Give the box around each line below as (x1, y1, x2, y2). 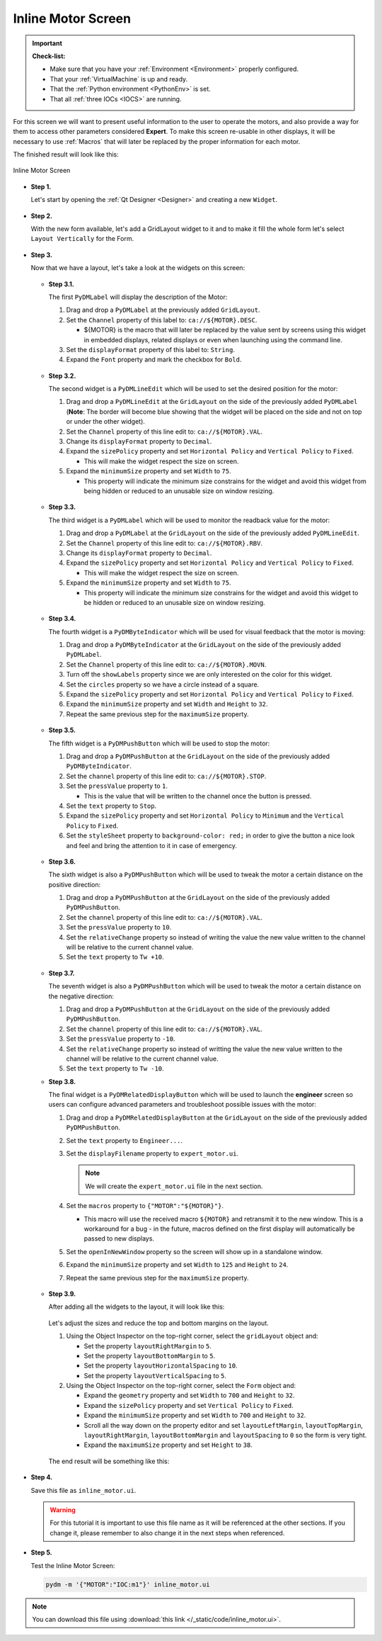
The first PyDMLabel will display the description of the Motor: (48, 293, 228, 301)
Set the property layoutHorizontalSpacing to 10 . (83, 1361, 238, 1370)
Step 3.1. (48, 280, 74, 288)
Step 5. (30, 1548, 52, 1557)
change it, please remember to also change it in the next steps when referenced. (50, 1528, 285, 1537)
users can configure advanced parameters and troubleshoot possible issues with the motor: (48, 1100, 316, 1109)
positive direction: (48, 880, 101, 889)
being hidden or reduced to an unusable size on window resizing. (83, 487, 274, 495)
